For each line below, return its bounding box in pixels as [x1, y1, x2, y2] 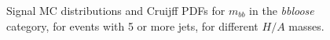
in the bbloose [249, 2, 314, 18]
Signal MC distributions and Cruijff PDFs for [6, 2, 225, 18]
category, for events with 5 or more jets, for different [6, 17, 258, 34]
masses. [288, 17, 324, 34]
